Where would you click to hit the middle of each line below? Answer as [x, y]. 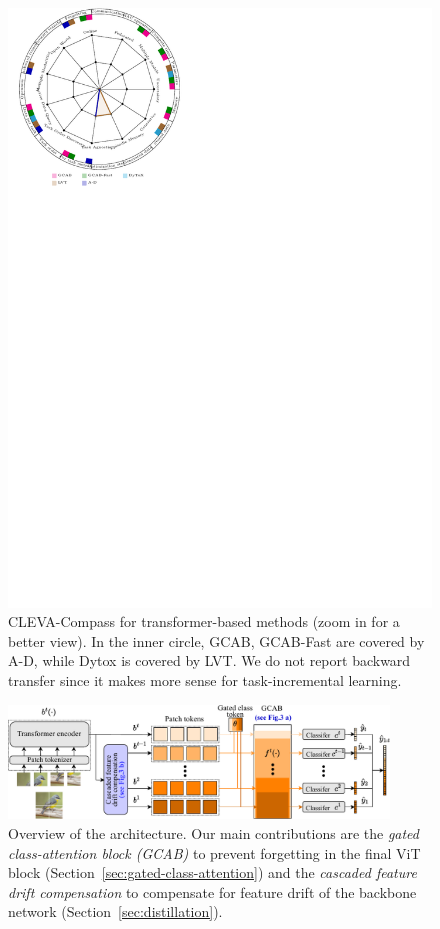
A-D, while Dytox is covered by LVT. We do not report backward [209, 660]
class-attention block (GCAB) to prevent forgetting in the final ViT [214, 852]
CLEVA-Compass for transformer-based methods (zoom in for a [204, 621]
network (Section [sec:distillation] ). [115, 911]
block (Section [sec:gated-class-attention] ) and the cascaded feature [212, 872]
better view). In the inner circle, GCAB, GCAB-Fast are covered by [216, 640]
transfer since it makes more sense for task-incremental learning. [205, 680]
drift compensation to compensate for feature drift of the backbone [212, 891]
